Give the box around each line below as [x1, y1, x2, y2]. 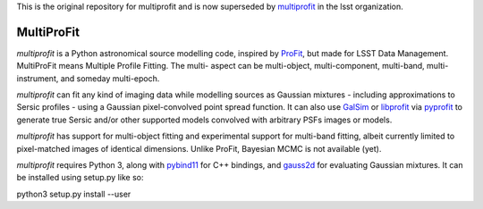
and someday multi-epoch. [60, 72, 160, 84]
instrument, [16, 72, 59, 84]
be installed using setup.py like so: [16, 172, 144, 183]
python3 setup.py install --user [16, 188, 131, 199]
